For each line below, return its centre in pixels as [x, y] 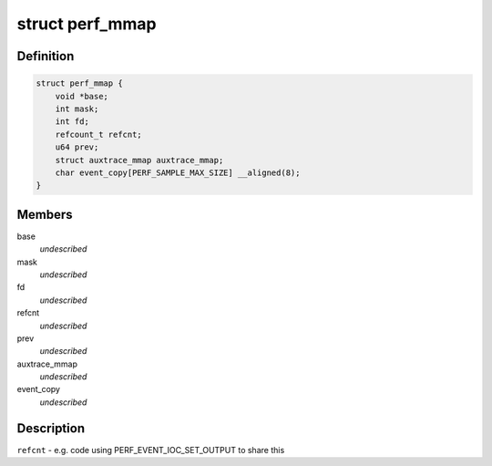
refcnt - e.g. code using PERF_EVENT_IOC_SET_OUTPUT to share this [151, 450]
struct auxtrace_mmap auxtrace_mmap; [139, 160]
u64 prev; [77, 147]
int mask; [77, 109]
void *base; [82, 96]
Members [45, 214]
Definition [46, 56]
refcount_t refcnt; [99, 134]
